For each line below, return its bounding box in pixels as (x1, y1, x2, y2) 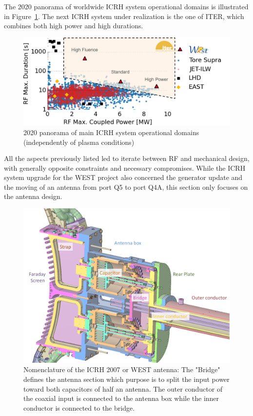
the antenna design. (4, 191, 62, 201)
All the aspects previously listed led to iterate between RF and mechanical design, (4, 153, 250, 163)
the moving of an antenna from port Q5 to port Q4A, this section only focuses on (4, 181, 248, 192)
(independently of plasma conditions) (23, 137, 135, 147)
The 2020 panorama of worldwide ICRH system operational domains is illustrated (4, 1, 249, 11)
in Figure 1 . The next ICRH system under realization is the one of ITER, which (4, 11, 244, 21)
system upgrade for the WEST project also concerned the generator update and (4, 172, 243, 182)
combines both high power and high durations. (4, 20, 143, 31)
